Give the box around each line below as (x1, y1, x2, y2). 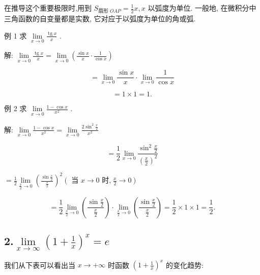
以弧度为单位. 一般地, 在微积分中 (148, 3, 256, 13)
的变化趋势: (165, 259, 204, 270)
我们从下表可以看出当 (4, 259, 75, 270)
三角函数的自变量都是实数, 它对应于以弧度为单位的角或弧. (4, 13, 196, 24)
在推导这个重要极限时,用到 (4, 3, 92, 13)
